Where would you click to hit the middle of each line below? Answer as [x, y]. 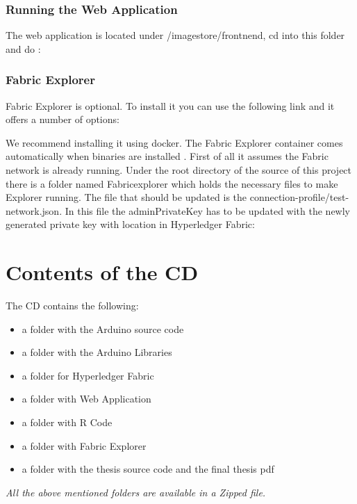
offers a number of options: [63, 119]
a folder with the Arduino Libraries [97, 352]
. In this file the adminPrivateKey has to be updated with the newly [205, 210]
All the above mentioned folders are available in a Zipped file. [136, 492]
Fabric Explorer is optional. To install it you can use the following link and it [170, 105]
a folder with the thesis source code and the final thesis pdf [148, 469]
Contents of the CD [102, 272]
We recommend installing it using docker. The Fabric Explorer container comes [174, 142]
